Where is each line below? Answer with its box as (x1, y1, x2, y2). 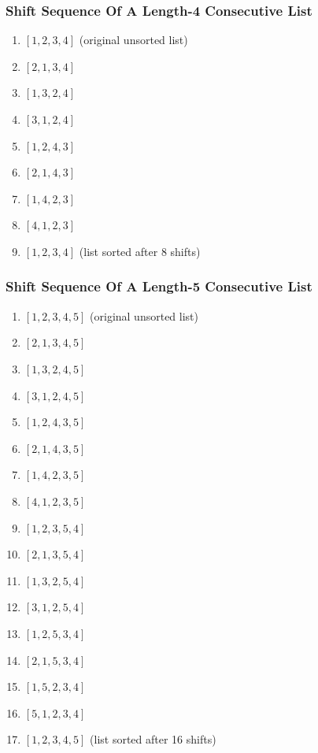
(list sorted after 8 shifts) (79, 243, 201, 259)
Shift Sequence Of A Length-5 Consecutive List (6, 276, 312, 296)
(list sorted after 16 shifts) (90, 731, 216, 747)
